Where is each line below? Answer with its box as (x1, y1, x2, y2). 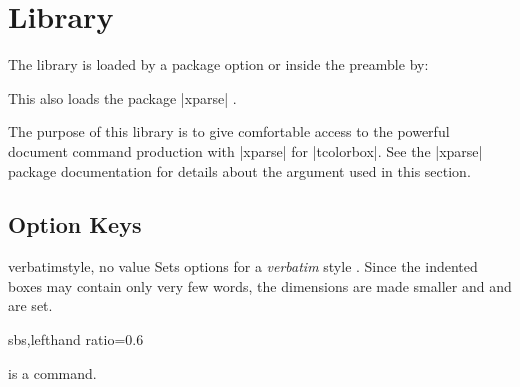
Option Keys (8, 209, 142, 240)
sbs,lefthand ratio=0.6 (8, 329, 144, 350)
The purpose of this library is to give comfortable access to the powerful (8, 121, 450, 142)
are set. (8, 295, 53, 316)
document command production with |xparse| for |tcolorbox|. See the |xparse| (8, 140, 483, 161)
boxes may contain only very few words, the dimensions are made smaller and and (8, 275, 512, 296)
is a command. (8, 362, 97, 383)
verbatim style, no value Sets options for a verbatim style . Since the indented (8, 256, 478, 277)
